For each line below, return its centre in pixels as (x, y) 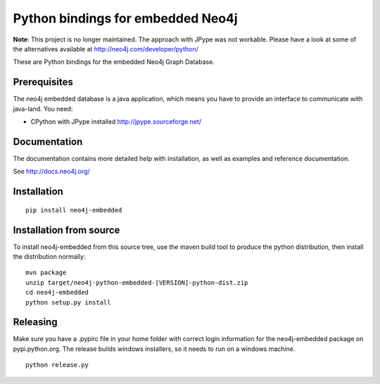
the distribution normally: (49, 257)
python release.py (57, 365)
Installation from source (66, 230)
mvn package (46, 273)
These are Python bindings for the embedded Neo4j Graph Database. (114, 62)
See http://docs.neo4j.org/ (52, 172)
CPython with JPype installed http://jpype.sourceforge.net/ (116, 122)
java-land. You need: (43, 108)
